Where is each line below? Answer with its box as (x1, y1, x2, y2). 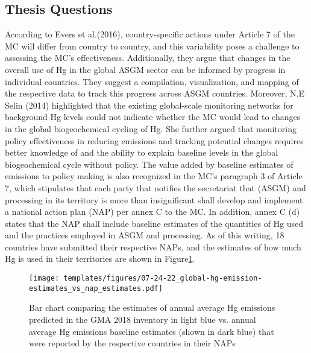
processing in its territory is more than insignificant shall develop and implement (5, 193, 303, 206)
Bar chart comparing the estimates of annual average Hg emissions (29, 301, 275, 314)
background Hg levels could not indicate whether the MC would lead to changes (5, 110, 301, 123)
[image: (29, 274, 60, 283)
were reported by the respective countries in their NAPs (29, 337, 236, 349)
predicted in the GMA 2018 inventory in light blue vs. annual (29, 313, 256, 325)
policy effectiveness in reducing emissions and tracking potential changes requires (5, 134, 304, 147)
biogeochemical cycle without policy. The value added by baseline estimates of (5, 157, 294, 170)
